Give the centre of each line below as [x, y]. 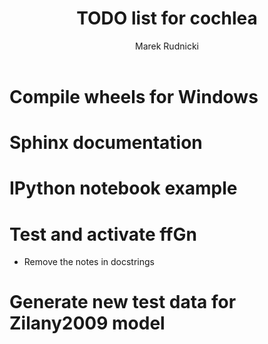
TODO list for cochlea [167, 18]
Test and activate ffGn [103, 234]
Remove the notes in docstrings [89, 262]
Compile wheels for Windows [134, 96]
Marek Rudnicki [167, 46]
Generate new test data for [123, 302]
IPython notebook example [123, 188]
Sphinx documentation [106, 143]
